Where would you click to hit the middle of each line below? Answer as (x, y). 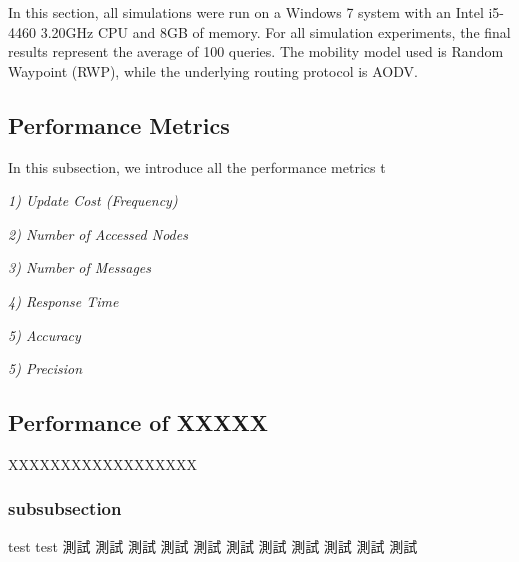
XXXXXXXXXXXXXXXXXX (102, 463)
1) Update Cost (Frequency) (93, 200)
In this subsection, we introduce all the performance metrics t (197, 166)
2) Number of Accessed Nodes (98, 233)
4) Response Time (63, 300)
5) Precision (45, 368)
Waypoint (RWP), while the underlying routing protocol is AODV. (213, 70)
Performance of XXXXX (138, 422)
